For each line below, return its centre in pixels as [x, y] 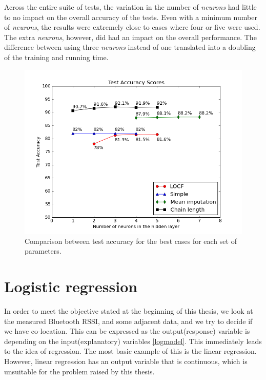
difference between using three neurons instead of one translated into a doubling [130, 47]
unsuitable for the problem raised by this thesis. [79, 371]
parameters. [43, 251]
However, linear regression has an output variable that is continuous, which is [126, 361]
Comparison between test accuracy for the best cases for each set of [131, 241]
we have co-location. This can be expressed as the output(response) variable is [127, 331]
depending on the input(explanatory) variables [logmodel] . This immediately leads [133, 341]
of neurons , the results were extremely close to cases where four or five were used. [132, 27]
